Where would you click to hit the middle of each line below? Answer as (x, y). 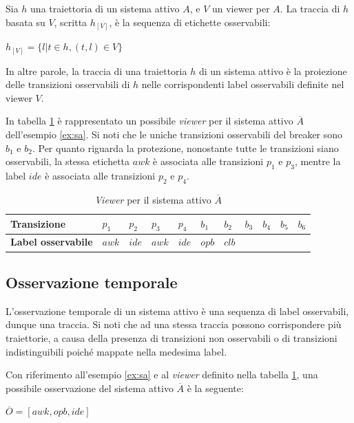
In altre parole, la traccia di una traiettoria (96, 70)
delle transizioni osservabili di (68, 84)
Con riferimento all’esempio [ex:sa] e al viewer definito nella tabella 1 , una (162, 375)
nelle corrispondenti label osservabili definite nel (243, 84)
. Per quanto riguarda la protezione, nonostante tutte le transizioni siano (185, 148)
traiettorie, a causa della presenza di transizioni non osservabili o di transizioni (171, 337)
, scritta (71, 22)
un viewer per (241, 8)
